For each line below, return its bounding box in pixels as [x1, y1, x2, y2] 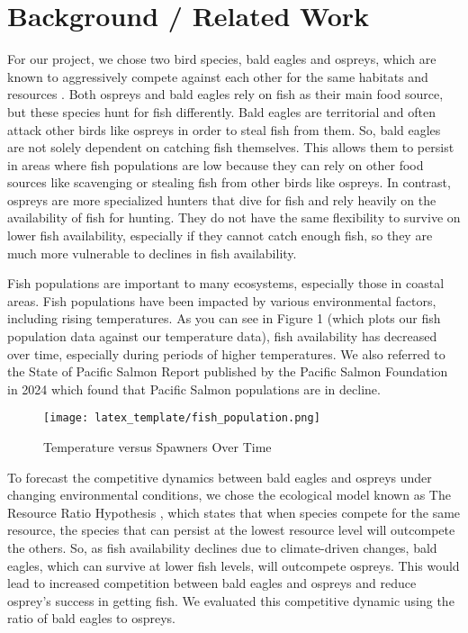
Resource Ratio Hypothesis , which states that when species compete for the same [7, 502, 461, 521]
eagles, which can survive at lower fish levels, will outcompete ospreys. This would [7, 556, 460, 574]
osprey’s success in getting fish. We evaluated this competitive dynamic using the [7, 591, 454, 610]
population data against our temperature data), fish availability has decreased [7, 327, 437, 346]
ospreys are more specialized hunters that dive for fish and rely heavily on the [7, 190, 436, 209]
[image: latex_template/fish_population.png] [43, 411, 320, 425]
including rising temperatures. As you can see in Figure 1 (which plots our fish [7, 309, 441, 328]
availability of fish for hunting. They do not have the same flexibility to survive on [7, 208, 461, 227]
